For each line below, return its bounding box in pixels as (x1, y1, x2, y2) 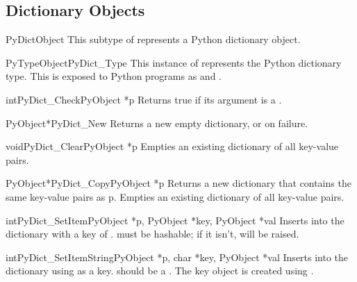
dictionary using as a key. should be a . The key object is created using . (6, 263, 314, 278)
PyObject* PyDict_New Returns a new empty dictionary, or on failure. (6, 115, 308, 130)
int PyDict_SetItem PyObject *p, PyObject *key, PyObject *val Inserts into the (6, 213, 344, 227)
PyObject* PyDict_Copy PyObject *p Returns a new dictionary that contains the (6, 176, 351, 190)
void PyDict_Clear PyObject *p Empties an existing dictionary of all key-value (6, 139, 339, 154)
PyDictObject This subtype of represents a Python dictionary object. (6, 32, 301, 47)
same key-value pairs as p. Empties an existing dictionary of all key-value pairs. (6, 189, 344, 204)
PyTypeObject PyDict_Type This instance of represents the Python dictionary (6, 55, 342, 69)
